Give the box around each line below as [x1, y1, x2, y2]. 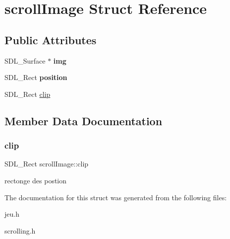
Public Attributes [4, 32, 97, 47]
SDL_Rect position [4, 72, 67, 82]
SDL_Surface [4, 55, 46, 66]
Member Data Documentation [4, 113, 163, 128]
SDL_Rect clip [4, 88, 51, 99]
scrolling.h [4, 225, 36, 236]
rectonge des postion [4, 175, 67, 185]
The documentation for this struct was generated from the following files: [4, 192, 227, 202]
